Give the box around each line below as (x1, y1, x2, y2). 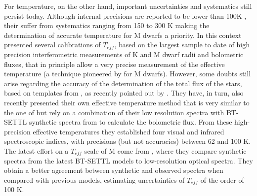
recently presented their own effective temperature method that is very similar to (4, 97, 250, 107)
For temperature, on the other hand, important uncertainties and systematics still (4, 1, 252, 11)
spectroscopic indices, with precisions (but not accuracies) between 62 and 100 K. (4, 136, 251, 146)
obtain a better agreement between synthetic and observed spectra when (4, 165, 223, 175)
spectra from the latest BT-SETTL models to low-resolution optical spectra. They (4, 155, 253, 165)
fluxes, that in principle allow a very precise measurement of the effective (4, 59, 225, 69)
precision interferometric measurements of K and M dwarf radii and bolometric (4, 49, 244, 59)
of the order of (200, 174, 244, 185)
